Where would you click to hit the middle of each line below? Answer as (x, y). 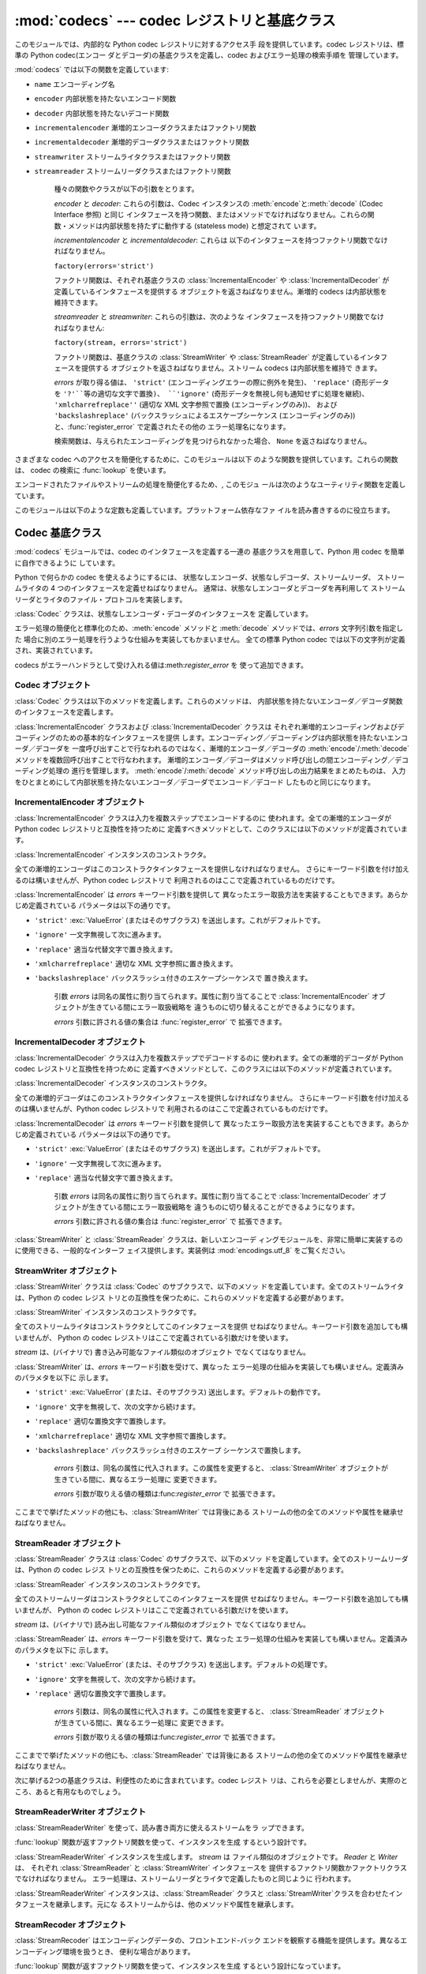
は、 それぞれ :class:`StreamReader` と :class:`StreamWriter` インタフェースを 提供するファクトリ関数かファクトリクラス (211, 1868)
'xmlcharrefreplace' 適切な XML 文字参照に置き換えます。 (136, 963)
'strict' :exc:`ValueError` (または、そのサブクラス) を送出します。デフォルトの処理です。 (183, 1664)
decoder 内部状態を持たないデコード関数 (102, 113)
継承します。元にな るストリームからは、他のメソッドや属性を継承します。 (177, 1905)
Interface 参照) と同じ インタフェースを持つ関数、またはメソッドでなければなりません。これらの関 (214, 215)
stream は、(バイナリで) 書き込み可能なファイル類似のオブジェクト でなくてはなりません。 (163, 1352)
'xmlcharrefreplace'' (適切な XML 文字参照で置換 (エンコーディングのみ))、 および (196, 405)
